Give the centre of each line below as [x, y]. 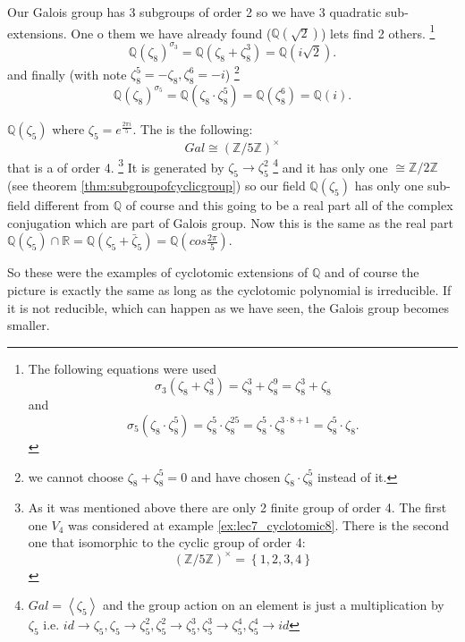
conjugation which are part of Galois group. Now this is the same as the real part [230, 222]
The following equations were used [122, 368]
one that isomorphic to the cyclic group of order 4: [167, 542]
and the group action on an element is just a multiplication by [273, 605]
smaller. [29, 325]
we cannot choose [76, 476]
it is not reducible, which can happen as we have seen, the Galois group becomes [228, 307]
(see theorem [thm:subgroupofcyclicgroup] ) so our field [156, 186]
